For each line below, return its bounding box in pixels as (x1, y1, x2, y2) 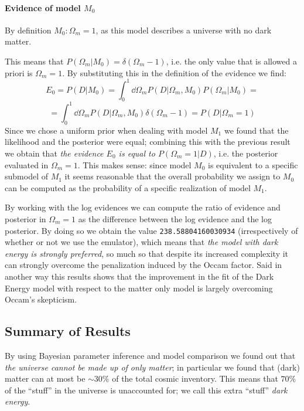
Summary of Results (5, 322, 131, 340)
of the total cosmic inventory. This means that (112, 372, 278, 385)
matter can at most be (5, 372, 86, 385)
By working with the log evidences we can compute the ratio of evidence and (5, 201, 281, 213)
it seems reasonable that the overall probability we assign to (64, 170, 281, 182)
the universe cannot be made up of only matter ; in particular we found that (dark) (5, 361, 300, 373)
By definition (5, 23, 52, 36)
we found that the (224, 124, 289, 136)
